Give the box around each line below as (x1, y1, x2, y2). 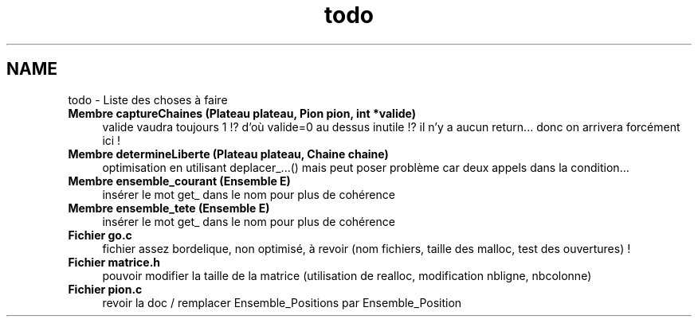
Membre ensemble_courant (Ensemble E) (68, 173, 291, 188)
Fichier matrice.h (68, 255, 161, 269)
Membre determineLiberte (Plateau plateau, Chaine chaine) (68, 146, 389, 161)
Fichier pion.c (68, 282, 143, 296)
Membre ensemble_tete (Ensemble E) (68, 200, 270, 215)
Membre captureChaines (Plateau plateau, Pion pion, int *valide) (68, 106, 416, 120)
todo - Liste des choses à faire (68, 92, 228, 107)
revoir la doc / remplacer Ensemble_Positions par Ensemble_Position (102, 295, 462, 309)
